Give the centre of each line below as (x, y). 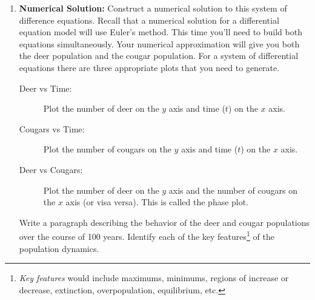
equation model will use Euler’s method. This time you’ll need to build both (161, 32)
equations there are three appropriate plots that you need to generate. (149, 67)
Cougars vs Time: (52, 128)
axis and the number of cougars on (233, 190)
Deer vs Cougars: (51, 169)
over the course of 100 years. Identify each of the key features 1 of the (147, 235)
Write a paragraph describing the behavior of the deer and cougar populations (164, 222)
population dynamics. (59, 248)
